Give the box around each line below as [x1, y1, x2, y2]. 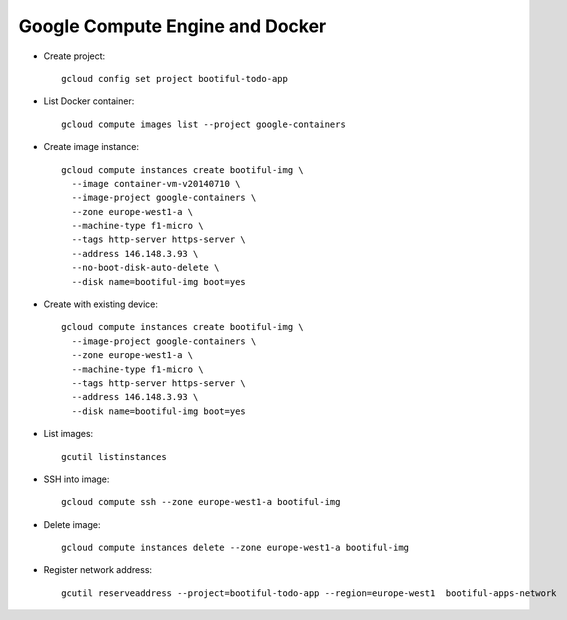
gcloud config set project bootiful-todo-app [61, 73, 289, 84]
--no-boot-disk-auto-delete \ [71, 262, 220, 274]
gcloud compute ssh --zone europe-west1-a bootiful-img [61, 496, 341, 508]
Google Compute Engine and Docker [18, 15, 327, 37]
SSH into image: [43, 473, 110, 485]
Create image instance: [43, 141, 140, 153]
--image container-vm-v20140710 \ [71, 178, 241, 189]
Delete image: [43, 518, 101, 530]
